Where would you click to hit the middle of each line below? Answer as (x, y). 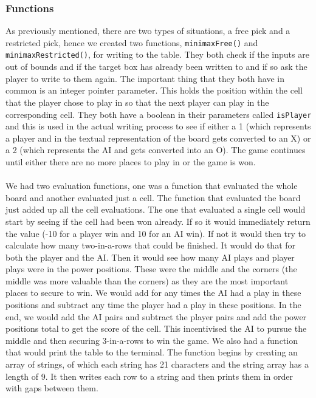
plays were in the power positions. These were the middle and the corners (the (151, 269)
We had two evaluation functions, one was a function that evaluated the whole (152, 186)
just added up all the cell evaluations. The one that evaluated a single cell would (156, 209)
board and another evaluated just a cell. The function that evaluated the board (153, 197)
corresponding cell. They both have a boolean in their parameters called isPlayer (159, 114)
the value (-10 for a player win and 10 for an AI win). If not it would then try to (156, 233)
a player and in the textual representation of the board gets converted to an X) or (158, 138)
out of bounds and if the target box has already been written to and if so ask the (156, 67)
